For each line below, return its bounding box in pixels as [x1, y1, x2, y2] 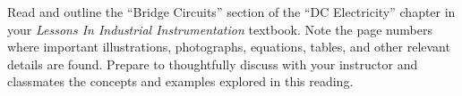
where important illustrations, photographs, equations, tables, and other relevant [7, 37, 450, 56]
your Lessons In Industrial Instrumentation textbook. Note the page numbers [7, 20, 432, 38]
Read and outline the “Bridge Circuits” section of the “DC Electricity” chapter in [7, 3, 456, 20]
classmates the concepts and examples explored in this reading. [7, 72, 354, 91]
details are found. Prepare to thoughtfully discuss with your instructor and [7, 54, 418, 73]
